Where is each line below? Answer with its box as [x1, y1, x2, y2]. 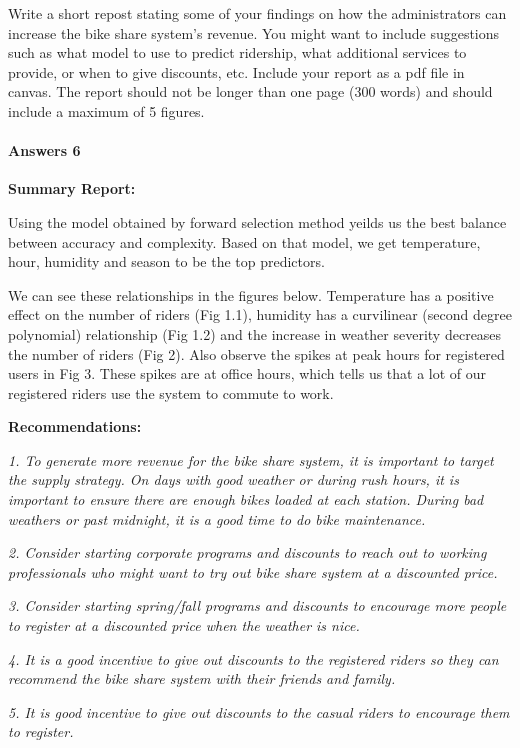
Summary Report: [8, 178, 136, 199]
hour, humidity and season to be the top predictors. [8, 251, 325, 272]
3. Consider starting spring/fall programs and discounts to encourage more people [8, 595, 507, 616]
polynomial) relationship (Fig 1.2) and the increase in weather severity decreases [8, 323, 502, 344]
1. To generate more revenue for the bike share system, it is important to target [8, 449, 494, 470]
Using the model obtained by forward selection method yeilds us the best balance [8, 211, 507, 232]
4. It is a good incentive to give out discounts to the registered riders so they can [8, 648, 499, 669]
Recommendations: [8, 416, 142, 437]
